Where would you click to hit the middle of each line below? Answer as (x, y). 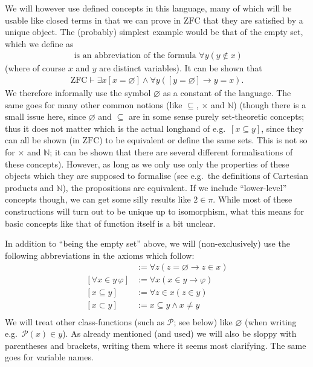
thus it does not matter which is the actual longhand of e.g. (115, 128)
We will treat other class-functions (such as (85, 321)
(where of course (35, 68)
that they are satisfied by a (253, 20)
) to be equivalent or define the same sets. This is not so (203, 140)
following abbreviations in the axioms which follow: (100, 255)
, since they (282, 128)
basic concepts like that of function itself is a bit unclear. (110, 223)
